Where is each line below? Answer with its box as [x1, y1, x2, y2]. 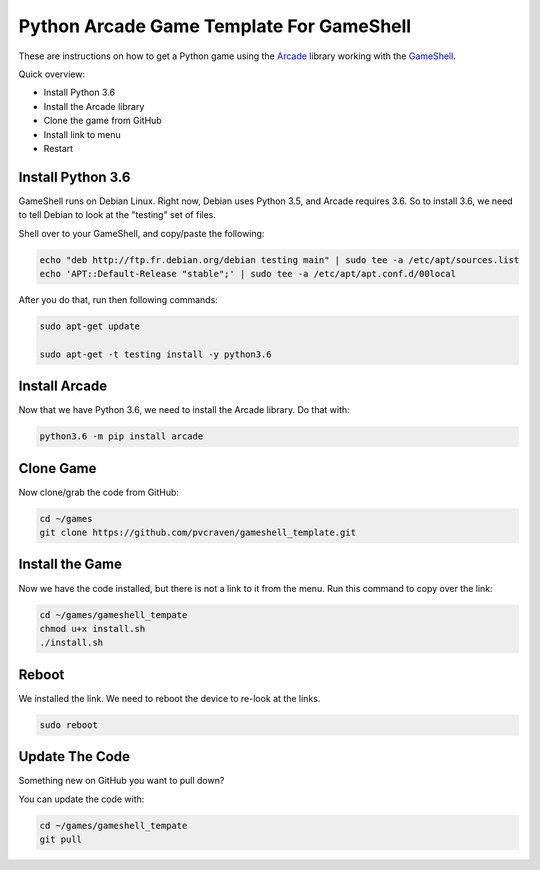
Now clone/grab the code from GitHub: [18, 486, 180, 498]
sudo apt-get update [39, 320, 140, 332]
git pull [39, 834, 83, 845]
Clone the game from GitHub [43, 115, 162, 127]
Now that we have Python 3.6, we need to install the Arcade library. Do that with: [18, 404, 350, 416]
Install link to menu [43, 128, 122, 140]
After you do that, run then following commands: [18, 293, 219, 305]
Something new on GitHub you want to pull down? [18, 775, 225, 787]
